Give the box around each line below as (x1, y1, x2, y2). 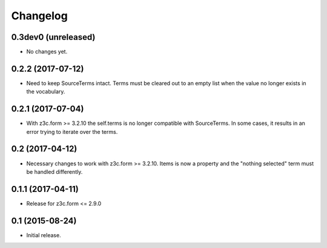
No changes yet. (26, 48, 68, 56)
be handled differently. (26, 168, 83, 175)
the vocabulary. (26, 88, 65, 95)
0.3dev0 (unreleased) (11, 32, 96, 42)
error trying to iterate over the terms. (26, 128, 118, 135)
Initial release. (26, 231, 61, 238)
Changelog (11, 9, 68, 22)
